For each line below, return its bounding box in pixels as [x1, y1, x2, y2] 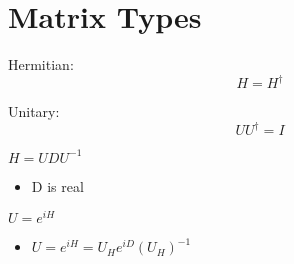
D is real [31, 175, 84, 196]
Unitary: [8, 101, 60, 122]
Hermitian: [8, 54, 74, 75]
